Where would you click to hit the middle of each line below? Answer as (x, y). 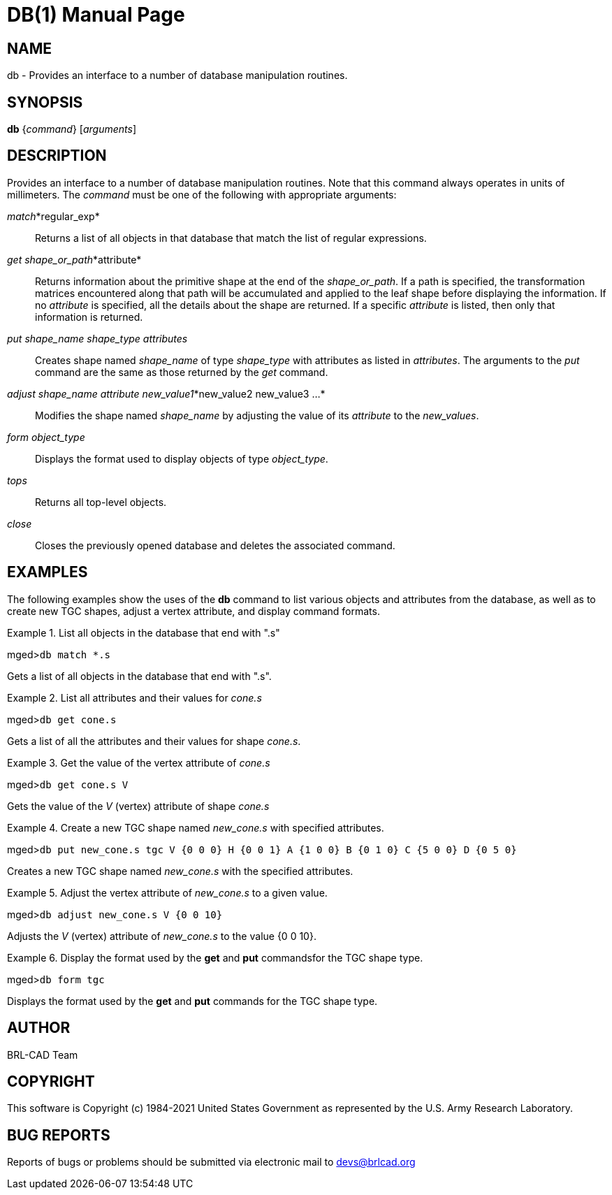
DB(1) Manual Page (96, 15)
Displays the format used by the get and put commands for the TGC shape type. (192, 1001)
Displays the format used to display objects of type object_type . (182, 458)
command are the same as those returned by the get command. (182, 372)
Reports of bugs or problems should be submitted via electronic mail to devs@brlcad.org (211, 1162)
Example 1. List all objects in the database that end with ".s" (144, 632)
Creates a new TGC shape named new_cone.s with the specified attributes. (180, 871)
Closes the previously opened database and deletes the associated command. (215, 545)
